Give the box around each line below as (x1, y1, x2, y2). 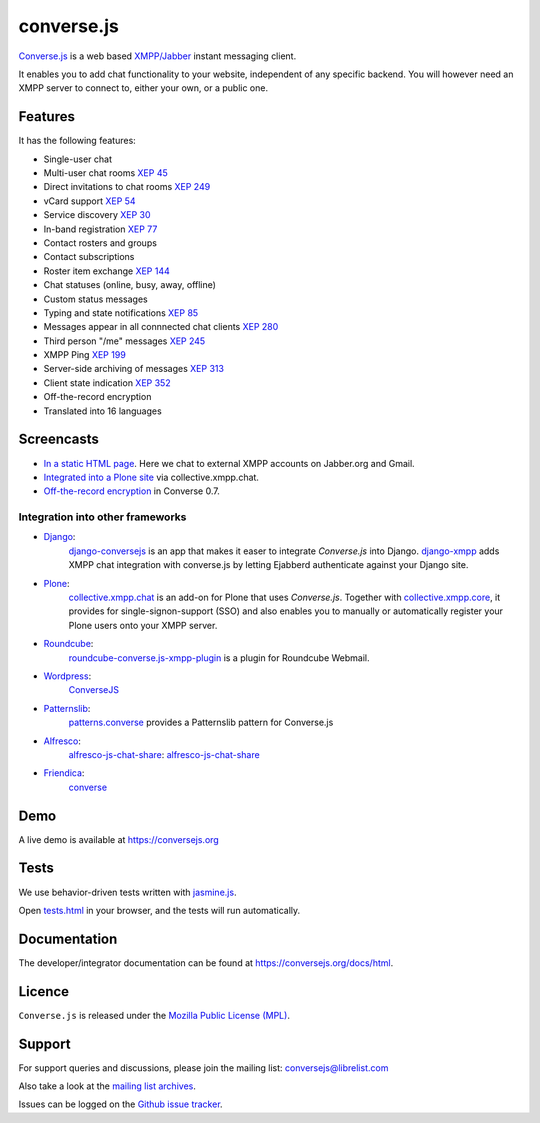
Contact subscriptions (43, 251, 135, 263)
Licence (18, 983, 70, 1000)
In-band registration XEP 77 (43, 223, 158, 235)
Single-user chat (43, 153, 112, 165)
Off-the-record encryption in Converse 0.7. (43, 485, 220, 497)
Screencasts (18, 431, 100, 448)
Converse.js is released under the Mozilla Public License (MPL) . (18, 1009, 290, 1021)
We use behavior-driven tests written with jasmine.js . (18, 886, 237, 898)
